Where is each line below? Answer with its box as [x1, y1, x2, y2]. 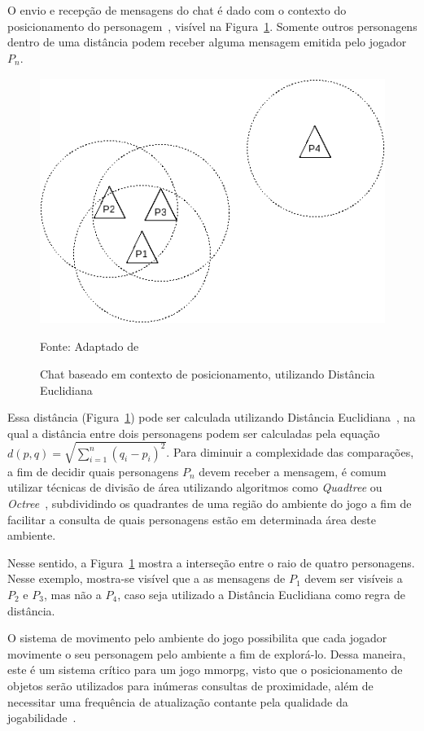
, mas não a [43, 586, 102, 602]
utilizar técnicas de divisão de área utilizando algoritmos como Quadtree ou [7, 479, 382, 496]
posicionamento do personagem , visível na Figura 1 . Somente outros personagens [7, 17, 417, 34]
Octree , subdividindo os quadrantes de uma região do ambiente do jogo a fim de [7, 495, 412, 512]
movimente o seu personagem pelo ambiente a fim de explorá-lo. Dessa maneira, [7, 645, 406, 662]
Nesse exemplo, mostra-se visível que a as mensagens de [7, 570, 286, 587]
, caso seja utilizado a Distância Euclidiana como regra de [117, 586, 405, 602]
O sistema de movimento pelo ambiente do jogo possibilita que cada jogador [7, 629, 387, 646]
